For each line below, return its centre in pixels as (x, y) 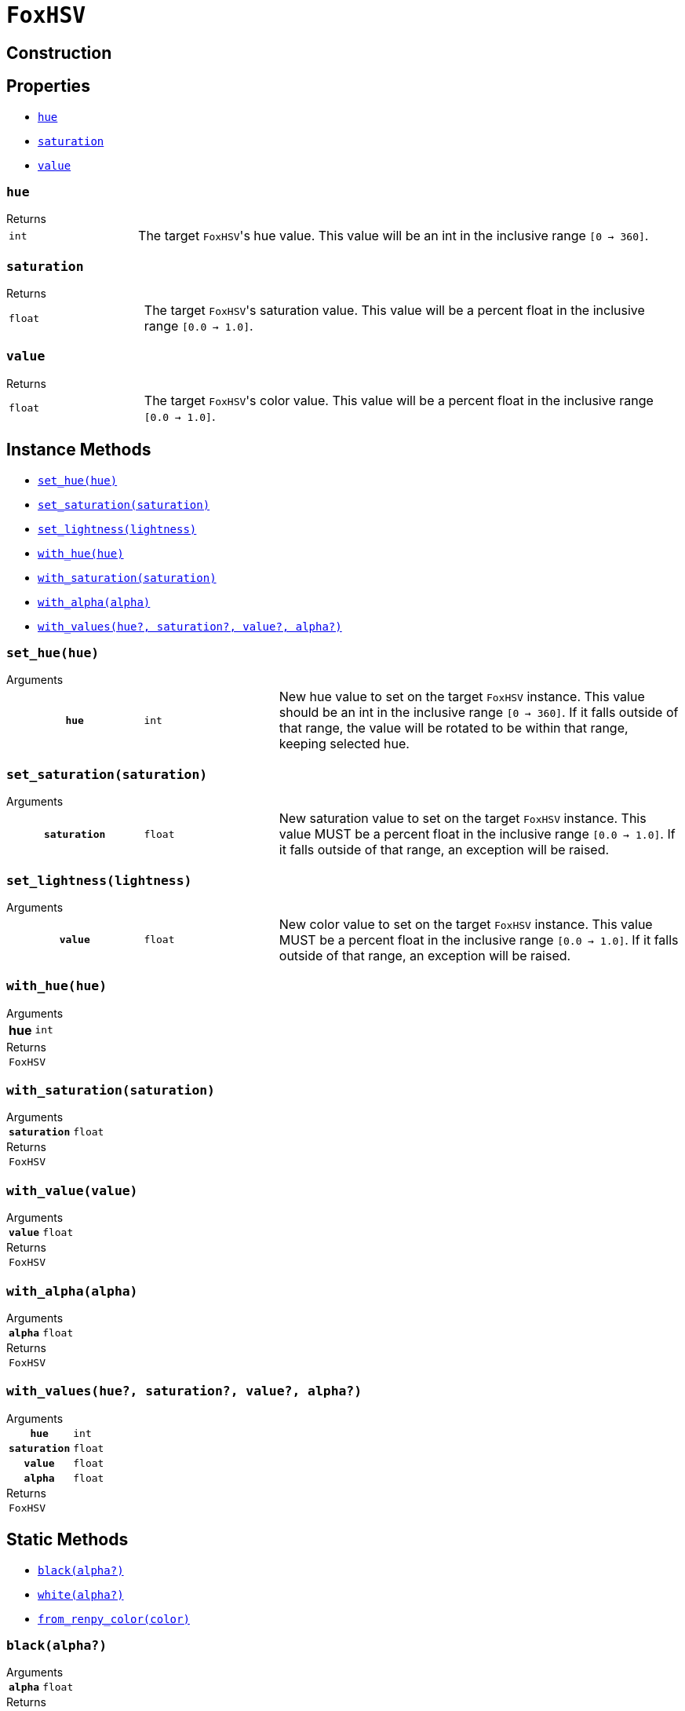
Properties (48, 86)
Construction (59, 53)
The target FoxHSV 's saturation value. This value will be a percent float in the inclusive (394, 311)
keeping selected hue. (344, 744)
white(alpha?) (81, 1594)
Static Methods (67, 1540)
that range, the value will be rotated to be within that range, (454, 728)
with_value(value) (72, 1190)
